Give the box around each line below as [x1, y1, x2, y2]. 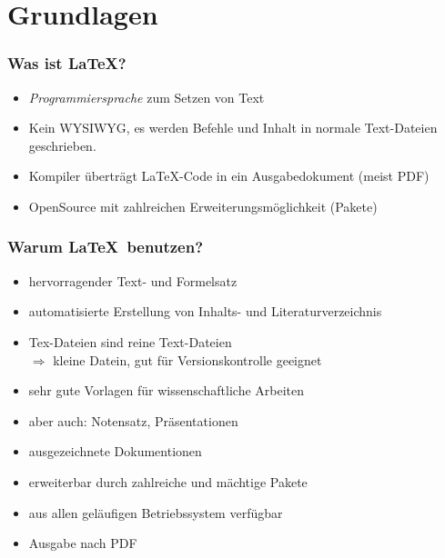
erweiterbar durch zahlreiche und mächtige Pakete [28, 472, 308, 491]
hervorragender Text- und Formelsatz [28, 271, 238, 290]
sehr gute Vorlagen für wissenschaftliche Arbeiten [28, 381, 305, 400]
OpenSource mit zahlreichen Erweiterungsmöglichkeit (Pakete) [28, 196, 378, 215]
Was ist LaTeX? [7, 52, 126, 75]
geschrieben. [28, 135, 96, 154]
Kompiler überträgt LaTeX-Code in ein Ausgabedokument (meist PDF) [28, 166, 430, 185]
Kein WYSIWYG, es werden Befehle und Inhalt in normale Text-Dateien [28, 118, 438, 137]
